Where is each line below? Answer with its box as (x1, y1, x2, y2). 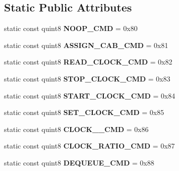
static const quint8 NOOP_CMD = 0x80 (4, 23, 138, 33)
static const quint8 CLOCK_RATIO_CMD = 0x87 (4, 140, 175, 151)
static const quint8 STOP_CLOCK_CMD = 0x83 (4, 73, 170, 83)
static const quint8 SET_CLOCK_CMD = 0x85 (4, 107, 164, 117)
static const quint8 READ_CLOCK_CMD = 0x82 (4, 56, 172, 67)
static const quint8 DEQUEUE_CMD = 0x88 (4, 157, 154, 167)
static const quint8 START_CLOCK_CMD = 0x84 (4, 90, 175, 100)
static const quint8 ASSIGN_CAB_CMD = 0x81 (4, 39, 168, 50)
